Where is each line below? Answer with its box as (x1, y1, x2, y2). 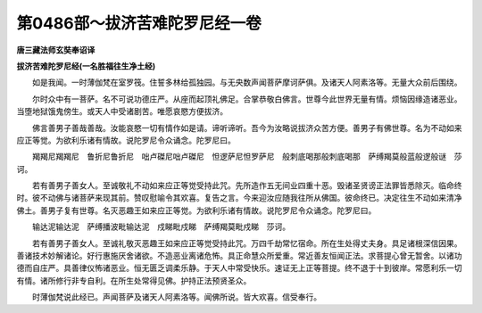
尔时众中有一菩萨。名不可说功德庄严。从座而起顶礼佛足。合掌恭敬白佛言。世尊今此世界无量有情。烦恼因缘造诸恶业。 (31, 94, 462, 104)
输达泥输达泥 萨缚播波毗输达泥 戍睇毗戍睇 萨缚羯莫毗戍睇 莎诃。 (31, 221, 290, 232)
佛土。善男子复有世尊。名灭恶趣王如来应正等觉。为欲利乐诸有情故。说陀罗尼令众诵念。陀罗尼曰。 (16, 205, 377, 216)
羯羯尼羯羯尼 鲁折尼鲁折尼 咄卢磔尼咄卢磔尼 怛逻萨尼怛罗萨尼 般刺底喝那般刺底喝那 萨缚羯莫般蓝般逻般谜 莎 (31, 152, 462, 162)
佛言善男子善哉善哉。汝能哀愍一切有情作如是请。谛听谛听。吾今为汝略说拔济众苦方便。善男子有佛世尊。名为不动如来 (31, 122, 462, 133)
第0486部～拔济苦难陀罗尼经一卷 (16, 13, 262, 33)
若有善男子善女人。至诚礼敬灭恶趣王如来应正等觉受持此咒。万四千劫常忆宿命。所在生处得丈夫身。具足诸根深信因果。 (31, 237, 462, 249)
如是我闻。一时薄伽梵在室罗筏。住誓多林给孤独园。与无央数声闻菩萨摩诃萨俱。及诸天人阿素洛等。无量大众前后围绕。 (31, 77, 462, 88)
